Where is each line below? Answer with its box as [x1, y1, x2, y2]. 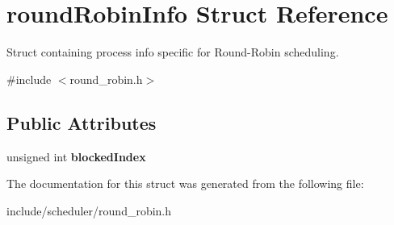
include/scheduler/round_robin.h [6, 202, 172, 219]
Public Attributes [6, 110, 157, 135]
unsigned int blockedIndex [6, 148, 146, 165]
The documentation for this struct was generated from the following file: [6, 175, 364, 192]
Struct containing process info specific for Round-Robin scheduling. [6, 44, 339, 60]
